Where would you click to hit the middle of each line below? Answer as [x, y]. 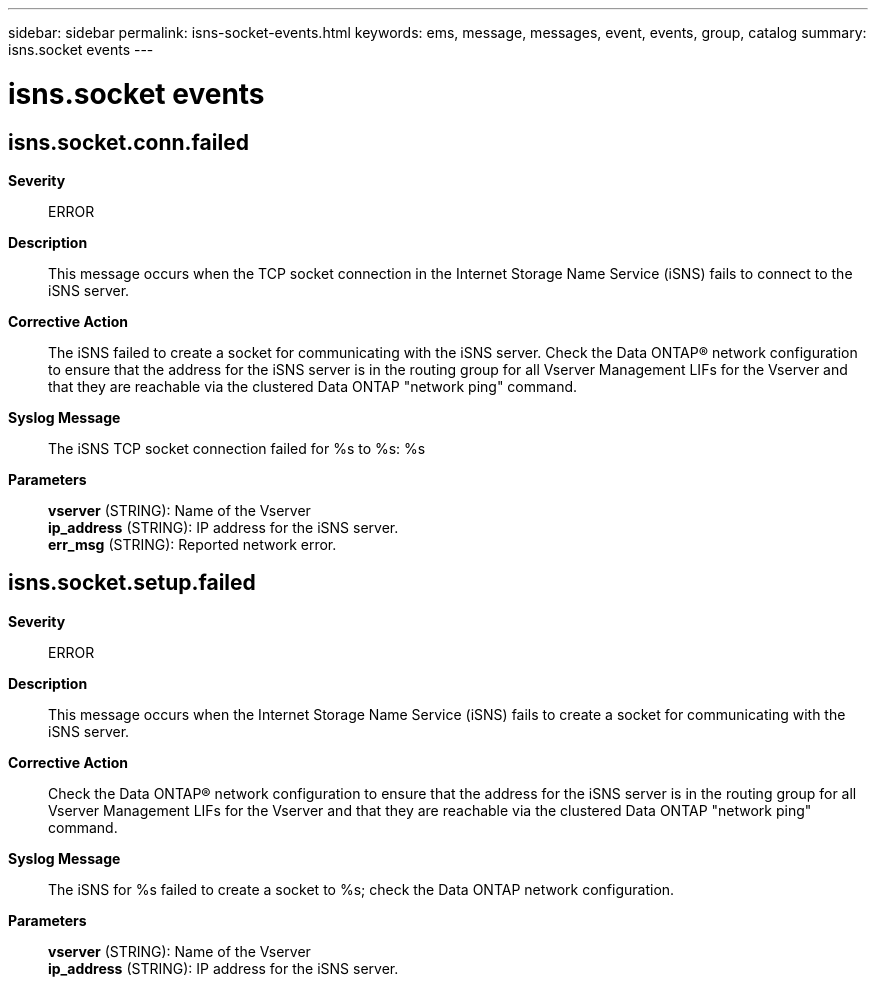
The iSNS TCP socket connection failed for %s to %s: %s [237, 448]
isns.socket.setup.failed [132, 583]
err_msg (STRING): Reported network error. [192, 544]
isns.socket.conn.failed [128, 142]
